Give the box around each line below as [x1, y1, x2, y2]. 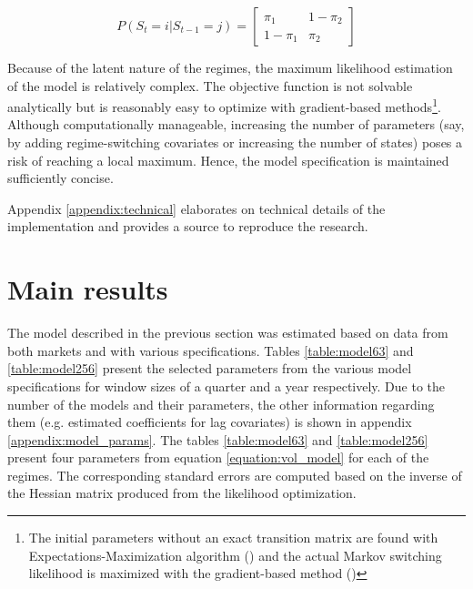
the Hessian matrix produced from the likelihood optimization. [7, 483, 357, 503]
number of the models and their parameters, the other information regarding [7, 394, 435, 413]
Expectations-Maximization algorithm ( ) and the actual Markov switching [28, 545, 442, 564]
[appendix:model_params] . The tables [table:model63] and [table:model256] [7, 430, 428, 449]
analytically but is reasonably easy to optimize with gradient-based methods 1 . [7, 95, 441, 116]
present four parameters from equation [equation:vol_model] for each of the [7, 448, 429, 467]
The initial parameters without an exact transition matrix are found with [28, 528, 438, 547]
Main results [7, 270, 168, 308]
